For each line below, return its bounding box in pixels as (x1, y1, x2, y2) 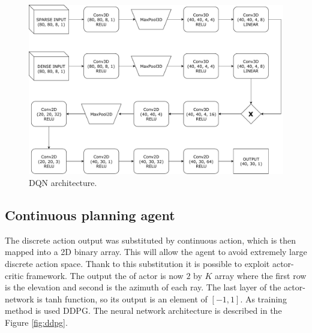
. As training (240, 292, 287, 305)
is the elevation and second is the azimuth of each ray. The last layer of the (5, 281, 281, 293)
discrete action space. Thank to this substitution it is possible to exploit (5, 257, 270, 269)
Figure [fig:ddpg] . (5, 316, 68, 328)
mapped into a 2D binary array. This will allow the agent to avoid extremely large (5, 245, 307, 258)
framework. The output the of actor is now (26, 269, 184, 281)
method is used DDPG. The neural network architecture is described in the (5, 304, 282, 317)
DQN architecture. (29, 176, 97, 188)
